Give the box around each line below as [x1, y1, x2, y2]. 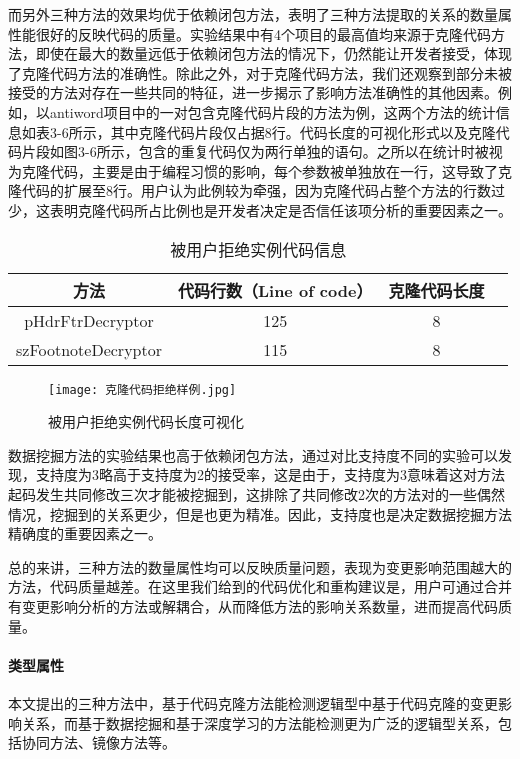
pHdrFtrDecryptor [24, 308, 154, 332]
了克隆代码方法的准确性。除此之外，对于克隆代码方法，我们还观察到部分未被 [8, 62, 512, 83]
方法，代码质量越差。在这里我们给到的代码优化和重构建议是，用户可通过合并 [8, 576, 512, 597]
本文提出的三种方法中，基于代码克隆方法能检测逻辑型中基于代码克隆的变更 [8, 692, 498, 713]
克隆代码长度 [388, 278, 485, 302]
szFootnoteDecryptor [16, 337, 162, 361]
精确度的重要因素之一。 [8, 523, 162, 544]
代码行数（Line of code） [177, 278, 373, 302]
